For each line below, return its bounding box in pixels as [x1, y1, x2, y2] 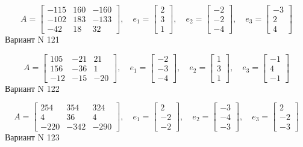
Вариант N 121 [5, 33, 60, 46]
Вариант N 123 [5, 131, 60, 143]
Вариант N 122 [5, 82, 60, 94]
